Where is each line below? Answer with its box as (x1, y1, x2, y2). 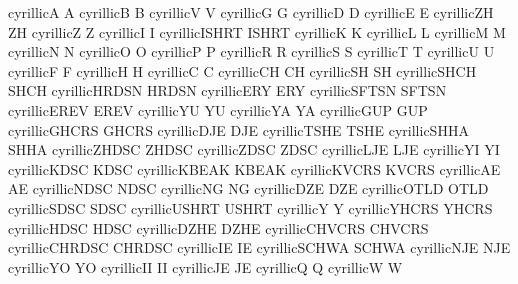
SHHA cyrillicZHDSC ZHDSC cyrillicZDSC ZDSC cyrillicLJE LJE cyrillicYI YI (8, 139, 500, 160)
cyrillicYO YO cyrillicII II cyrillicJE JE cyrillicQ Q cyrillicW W (8, 256, 403, 277)
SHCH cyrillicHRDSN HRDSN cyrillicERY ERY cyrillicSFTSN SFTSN (8, 80, 447, 101)
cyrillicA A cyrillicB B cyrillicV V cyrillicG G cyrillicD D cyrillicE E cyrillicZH (8, 2, 494, 22)
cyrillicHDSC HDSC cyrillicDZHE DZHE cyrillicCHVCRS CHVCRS (8, 217, 429, 238)
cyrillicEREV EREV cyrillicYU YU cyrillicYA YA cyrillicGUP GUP (8, 99, 428, 120)
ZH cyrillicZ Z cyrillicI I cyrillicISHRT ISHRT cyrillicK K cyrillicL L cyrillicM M (8, 21, 506, 42)
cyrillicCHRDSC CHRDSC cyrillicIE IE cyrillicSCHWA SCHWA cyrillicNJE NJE (8, 237, 511, 258)
